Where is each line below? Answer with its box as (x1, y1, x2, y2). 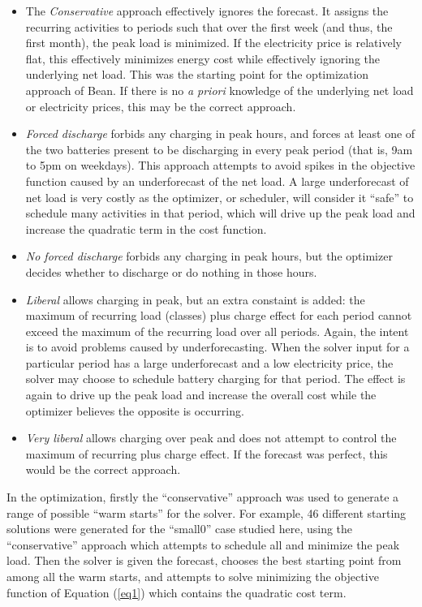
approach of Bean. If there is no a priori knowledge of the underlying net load (25, 81, 414, 98)
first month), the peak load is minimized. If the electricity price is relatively (25, 34, 402, 51)
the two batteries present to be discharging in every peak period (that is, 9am (25, 140, 413, 157)
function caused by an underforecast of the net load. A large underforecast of (25, 172, 409, 189)
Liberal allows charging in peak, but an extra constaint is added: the (25, 291, 365, 308)
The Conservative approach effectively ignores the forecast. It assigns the (25, 2, 389, 19)
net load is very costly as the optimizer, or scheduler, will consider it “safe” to (25, 188, 414, 205)
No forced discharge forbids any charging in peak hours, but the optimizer (25, 248, 393, 265)
